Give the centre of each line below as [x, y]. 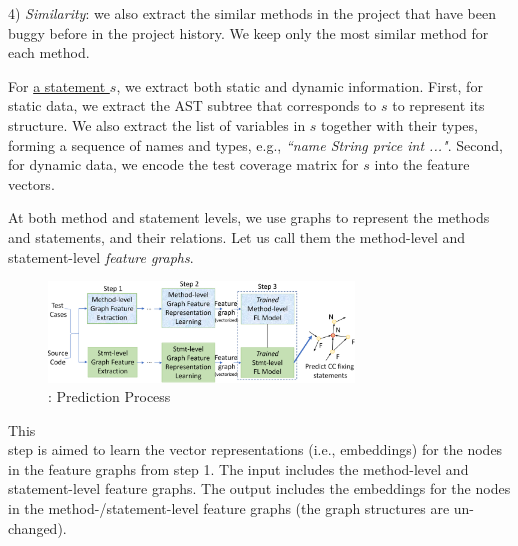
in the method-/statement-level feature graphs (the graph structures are [229, 508]
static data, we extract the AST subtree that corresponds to [192, 105]
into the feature [422, 164]
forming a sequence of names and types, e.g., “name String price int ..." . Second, [255, 144]
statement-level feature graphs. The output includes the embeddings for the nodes [259, 488]
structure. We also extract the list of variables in [157, 124]
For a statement [57, 85]
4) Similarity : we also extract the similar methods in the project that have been [252, 13]
